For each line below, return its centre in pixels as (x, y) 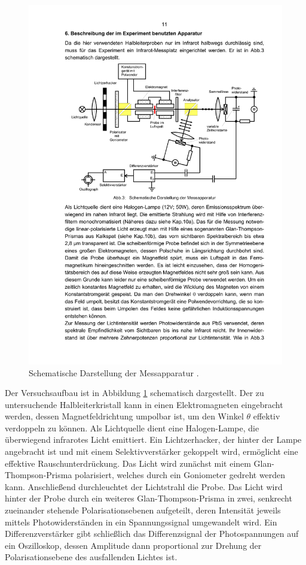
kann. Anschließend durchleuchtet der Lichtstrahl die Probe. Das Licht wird (144, 486)
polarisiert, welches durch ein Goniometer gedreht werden (180, 475)
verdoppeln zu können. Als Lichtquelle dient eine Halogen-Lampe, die (132, 427)
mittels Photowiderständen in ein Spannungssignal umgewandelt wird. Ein (141, 522)
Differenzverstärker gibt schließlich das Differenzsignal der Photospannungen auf (152, 534)
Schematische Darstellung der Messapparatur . (114, 372)
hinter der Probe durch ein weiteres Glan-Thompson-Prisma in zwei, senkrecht (149, 498)
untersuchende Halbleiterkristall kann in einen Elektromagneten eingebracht (144, 404)
